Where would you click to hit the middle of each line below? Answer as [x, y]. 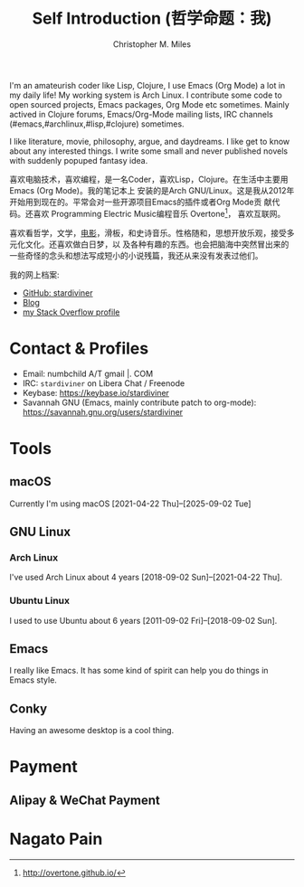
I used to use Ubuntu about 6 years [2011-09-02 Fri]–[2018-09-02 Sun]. [143, 620]
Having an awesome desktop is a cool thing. [92, 731]
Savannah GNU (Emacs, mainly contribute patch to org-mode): [139, 402]
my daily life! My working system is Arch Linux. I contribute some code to [146, 95]
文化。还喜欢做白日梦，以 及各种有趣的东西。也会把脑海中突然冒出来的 [157, 244]
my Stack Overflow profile [71, 312]
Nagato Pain [56, 839]
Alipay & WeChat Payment [85, 800]
